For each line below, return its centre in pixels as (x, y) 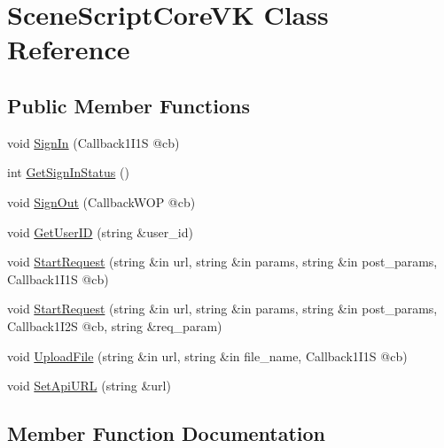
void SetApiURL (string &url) (89, 386)
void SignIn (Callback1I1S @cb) (93, 142)
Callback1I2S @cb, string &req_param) (115, 325)
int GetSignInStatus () (68, 172)
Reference (69, 49)
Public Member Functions (129, 105)
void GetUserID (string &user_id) (100, 232)
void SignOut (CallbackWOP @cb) (101, 201)
